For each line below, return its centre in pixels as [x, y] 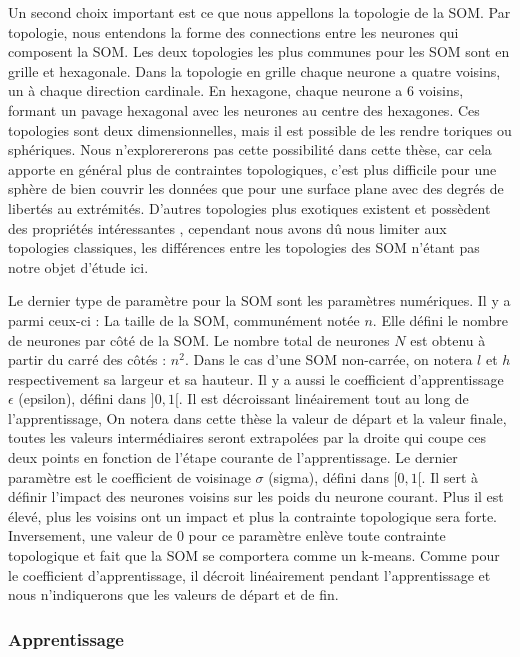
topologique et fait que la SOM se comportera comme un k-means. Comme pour [254, 555]
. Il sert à [450, 476]
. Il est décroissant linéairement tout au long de [323, 398]
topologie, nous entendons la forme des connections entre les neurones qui [233, 31]
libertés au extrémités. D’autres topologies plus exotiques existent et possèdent [249, 207]
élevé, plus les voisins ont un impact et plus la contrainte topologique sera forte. [253, 515]
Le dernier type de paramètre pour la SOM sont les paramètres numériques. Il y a [259, 300]
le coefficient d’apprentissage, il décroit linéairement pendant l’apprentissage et [249, 574]
